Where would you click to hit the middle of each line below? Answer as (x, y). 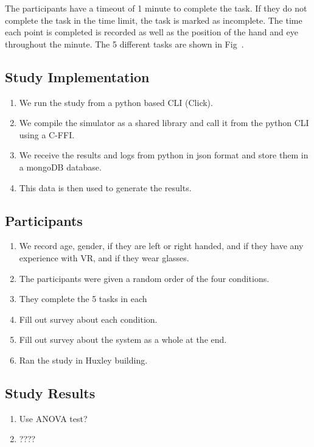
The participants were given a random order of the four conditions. (144, 278)
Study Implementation (77, 76)
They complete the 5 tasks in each (83, 299)
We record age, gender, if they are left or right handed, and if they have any (161, 246)
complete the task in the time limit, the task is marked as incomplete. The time (154, 20)
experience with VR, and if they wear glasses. (104, 257)
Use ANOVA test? (53, 418)
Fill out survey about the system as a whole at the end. (123, 340)
